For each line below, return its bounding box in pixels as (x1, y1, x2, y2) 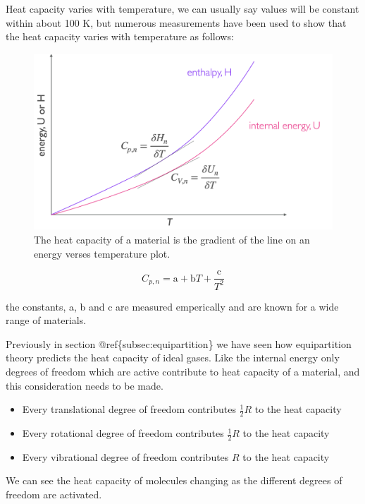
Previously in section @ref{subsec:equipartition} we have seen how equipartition (6, 336, 352, 351)
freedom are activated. (6, 487, 102, 502)
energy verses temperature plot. (34, 246, 171, 260)
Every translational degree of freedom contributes (22, 402, 236, 416)
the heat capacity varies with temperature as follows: (6, 29, 234, 44)
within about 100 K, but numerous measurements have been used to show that (6, 15, 347, 30)
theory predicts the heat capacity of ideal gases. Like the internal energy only (6, 350, 340, 365)
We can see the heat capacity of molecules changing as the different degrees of (6, 473, 342, 488)
